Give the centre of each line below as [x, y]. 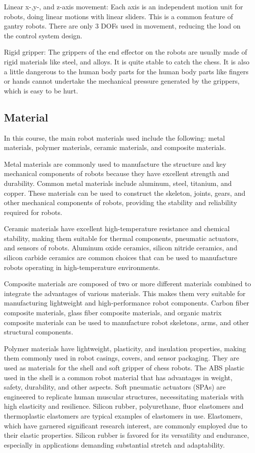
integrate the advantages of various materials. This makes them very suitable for [125, 293]
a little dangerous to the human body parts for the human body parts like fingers [126, 71]
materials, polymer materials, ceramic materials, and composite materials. [115, 147]
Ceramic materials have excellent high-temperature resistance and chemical [117, 228]
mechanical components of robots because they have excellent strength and [117, 173]
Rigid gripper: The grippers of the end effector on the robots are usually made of [126, 52]
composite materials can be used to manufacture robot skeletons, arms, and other [127, 322]
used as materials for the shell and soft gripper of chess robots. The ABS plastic [124, 368]
